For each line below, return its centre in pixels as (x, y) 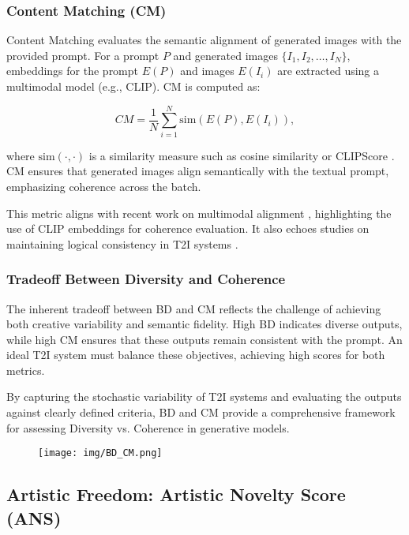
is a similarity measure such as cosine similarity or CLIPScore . (242, 155)
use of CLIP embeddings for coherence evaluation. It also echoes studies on (188, 228)
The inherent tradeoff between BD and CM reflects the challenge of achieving (194, 308)
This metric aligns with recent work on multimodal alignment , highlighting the (199, 213)
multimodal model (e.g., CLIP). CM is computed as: (133, 86)
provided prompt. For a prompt (83, 55)
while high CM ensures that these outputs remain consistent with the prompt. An (204, 339)
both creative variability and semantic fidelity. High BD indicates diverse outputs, (204, 324)
